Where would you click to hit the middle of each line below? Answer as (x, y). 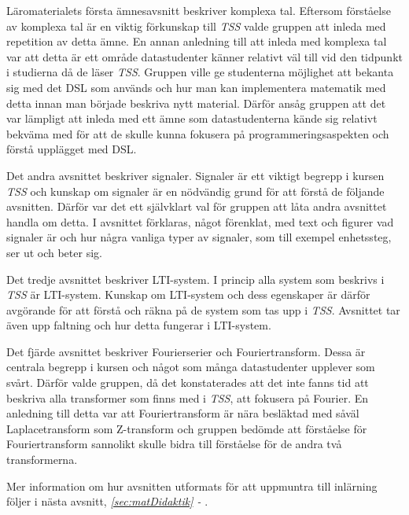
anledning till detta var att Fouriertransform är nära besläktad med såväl (183, 413)
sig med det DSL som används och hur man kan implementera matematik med (196, 87)
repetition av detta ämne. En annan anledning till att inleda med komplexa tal (197, 41)
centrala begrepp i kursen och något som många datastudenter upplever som (191, 367)
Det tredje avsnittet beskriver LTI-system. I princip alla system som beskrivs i (195, 279)
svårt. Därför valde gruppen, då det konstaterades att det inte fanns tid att (188, 383)
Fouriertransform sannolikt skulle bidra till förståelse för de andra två (174, 444)
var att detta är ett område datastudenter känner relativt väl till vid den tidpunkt (204, 56)
